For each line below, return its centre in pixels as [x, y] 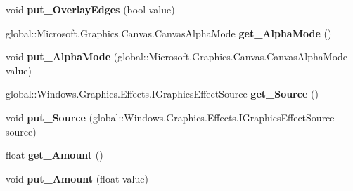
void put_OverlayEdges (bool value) [90, 9]
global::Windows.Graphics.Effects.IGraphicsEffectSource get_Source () [162, 94]
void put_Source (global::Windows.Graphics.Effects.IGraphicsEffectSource [170, 117]
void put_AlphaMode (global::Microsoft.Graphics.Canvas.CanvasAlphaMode [177, 57]
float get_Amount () [54, 155]
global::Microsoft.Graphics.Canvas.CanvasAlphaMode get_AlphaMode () [169, 33]
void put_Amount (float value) [77, 178]
